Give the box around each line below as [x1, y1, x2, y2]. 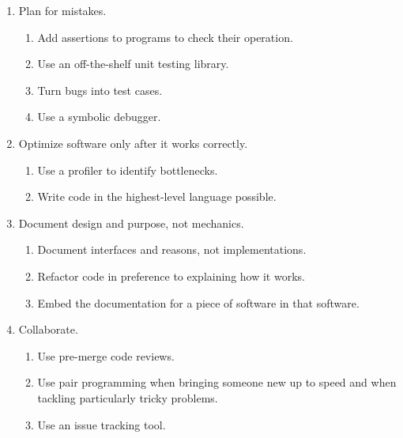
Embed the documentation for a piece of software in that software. [37, 294, 360, 311]
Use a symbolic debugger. [37, 108, 161, 125]
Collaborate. [18, 321, 78, 338]
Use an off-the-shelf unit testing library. [37, 55, 229, 72]
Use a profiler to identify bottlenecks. [37, 161, 218, 178]
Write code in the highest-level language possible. [37, 188, 277, 205]
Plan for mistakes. [18, 2, 107, 18]
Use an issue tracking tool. [37, 416, 166, 432]
